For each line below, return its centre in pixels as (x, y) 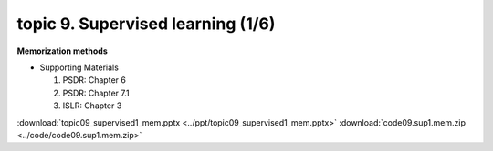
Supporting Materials (79, 67)
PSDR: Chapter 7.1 (96, 93)
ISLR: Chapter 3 (92, 106)
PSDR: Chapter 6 (94, 80)
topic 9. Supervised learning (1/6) (146, 24)
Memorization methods (63, 51)
